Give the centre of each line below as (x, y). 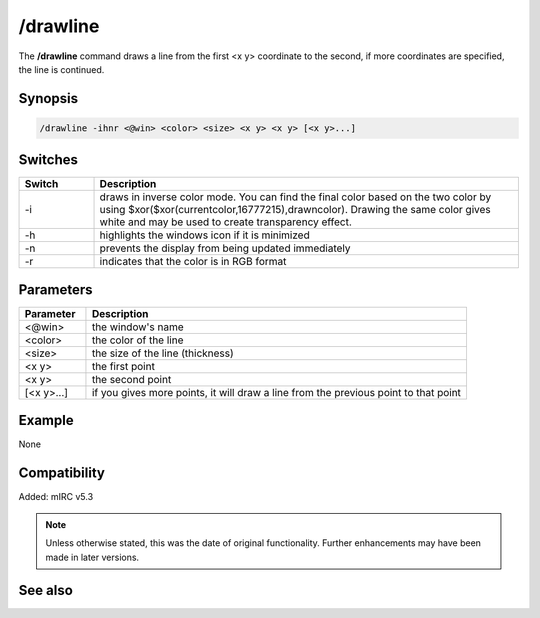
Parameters (55, 289)
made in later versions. (92, 557)
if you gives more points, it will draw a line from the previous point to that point (276, 392)
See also (46, 590)
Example (46, 420)
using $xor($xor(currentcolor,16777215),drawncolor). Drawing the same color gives (295, 210)
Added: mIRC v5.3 (56, 497)
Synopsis (48, 98)
